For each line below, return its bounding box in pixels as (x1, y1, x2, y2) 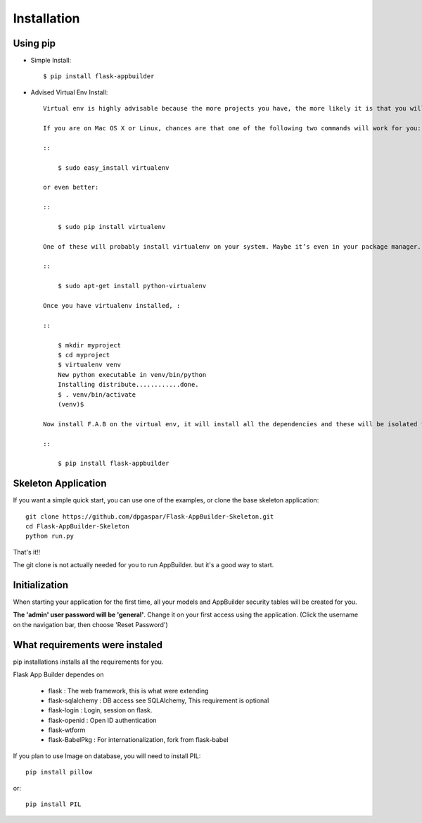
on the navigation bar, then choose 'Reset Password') (13, 620, 168, 629)
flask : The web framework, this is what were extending (48, 686, 209, 695)
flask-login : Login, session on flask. (48, 706, 153, 714)
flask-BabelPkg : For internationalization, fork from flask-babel (48, 736, 229, 744)
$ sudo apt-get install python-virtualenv (57, 282, 207, 290)
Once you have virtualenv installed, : (43, 302, 181, 310)
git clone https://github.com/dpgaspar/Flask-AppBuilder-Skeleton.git (25, 512, 274, 521)
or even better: (43, 183, 99, 192)
